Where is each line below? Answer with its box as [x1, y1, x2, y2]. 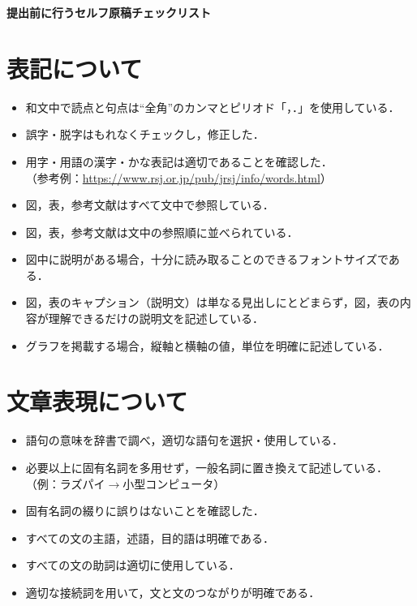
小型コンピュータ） [123, 475, 226, 492]
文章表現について [6, 385, 188, 418]
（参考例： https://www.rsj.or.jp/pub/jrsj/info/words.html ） [25, 169, 332, 186]
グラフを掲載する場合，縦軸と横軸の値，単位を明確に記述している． [25, 337, 389, 354]
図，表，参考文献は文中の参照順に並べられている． [25, 223, 299, 240]
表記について [6, 51, 143, 84]
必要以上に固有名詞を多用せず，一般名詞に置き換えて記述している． [25, 458, 388, 475]
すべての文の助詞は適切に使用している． [25, 557, 240, 574]
